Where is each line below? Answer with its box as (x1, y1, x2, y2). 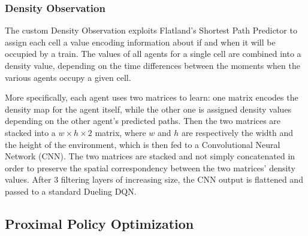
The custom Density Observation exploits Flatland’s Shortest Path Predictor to (5, 24, 297, 37)
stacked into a (5, 126, 56, 138)
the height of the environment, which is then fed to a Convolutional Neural (5, 138, 280, 150)
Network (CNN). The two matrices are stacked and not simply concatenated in (5, 150, 295, 162)
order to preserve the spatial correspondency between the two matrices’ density (5, 161, 295, 174)
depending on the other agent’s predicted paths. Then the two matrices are (5, 114, 281, 127)
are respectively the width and (182, 126, 294, 138)
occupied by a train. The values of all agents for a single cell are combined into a (5, 47, 301, 60)
